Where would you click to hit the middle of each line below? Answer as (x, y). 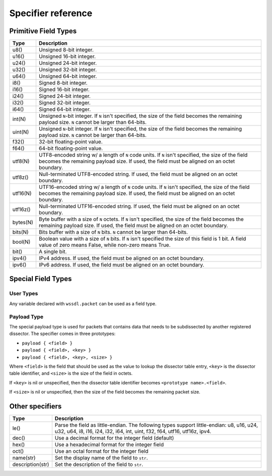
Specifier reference (51, 13)
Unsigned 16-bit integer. (67, 56)
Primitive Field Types (43, 31)
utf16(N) (22, 193)
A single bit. (53, 252)
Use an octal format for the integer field (101, 451)
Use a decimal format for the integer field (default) (114, 438)
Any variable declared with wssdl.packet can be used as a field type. (83, 303)
